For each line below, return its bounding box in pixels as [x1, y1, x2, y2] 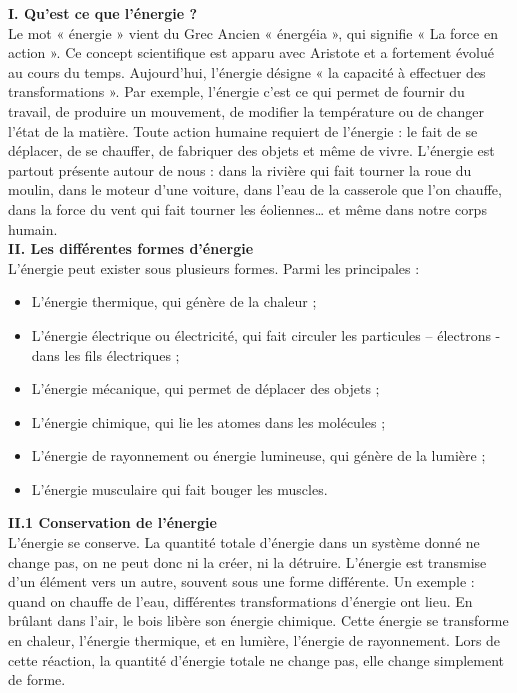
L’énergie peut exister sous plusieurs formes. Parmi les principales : [8, 257, 420, 278]
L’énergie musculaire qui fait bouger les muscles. [31, 478, 328, 499]
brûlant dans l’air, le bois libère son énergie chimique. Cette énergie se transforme [8, 610, 509, 631]
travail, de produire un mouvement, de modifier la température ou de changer [8, 100, 484, 121]
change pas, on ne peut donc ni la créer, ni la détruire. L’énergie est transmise [8, 551, 487, 572]
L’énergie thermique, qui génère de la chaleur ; [31, 291, 317, 312]
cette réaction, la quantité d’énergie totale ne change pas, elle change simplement [8, 649, 505, 670]
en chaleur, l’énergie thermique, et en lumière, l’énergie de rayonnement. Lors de [8, 630, 501, 651]
